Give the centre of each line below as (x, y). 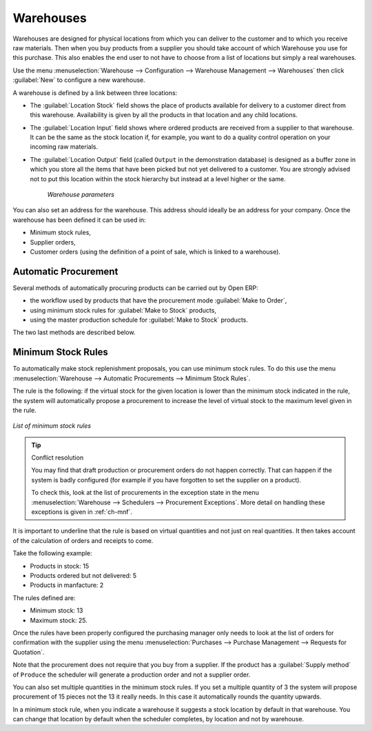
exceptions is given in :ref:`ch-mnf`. (82, 512)
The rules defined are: (44, 598)
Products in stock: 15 (60, 566)
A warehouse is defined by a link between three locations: (95, 92)
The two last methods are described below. (74, 332)
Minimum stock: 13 (56, 610)
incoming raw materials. (64, 147)
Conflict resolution (58, 457)
